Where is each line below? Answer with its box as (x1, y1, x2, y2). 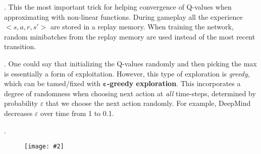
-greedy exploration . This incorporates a (107, 78, 241, 89)
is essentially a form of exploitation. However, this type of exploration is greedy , (4, 68, 250, 79)
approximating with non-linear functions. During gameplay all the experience (4, 11, 243, 22)
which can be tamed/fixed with (4, 78, 100, 89)
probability (4, 98, 38, 108)
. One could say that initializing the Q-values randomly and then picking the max (4, 58, 257, 68)
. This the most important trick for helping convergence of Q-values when (4, 2, 232, 12)
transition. (4, 41, 36, 52)
